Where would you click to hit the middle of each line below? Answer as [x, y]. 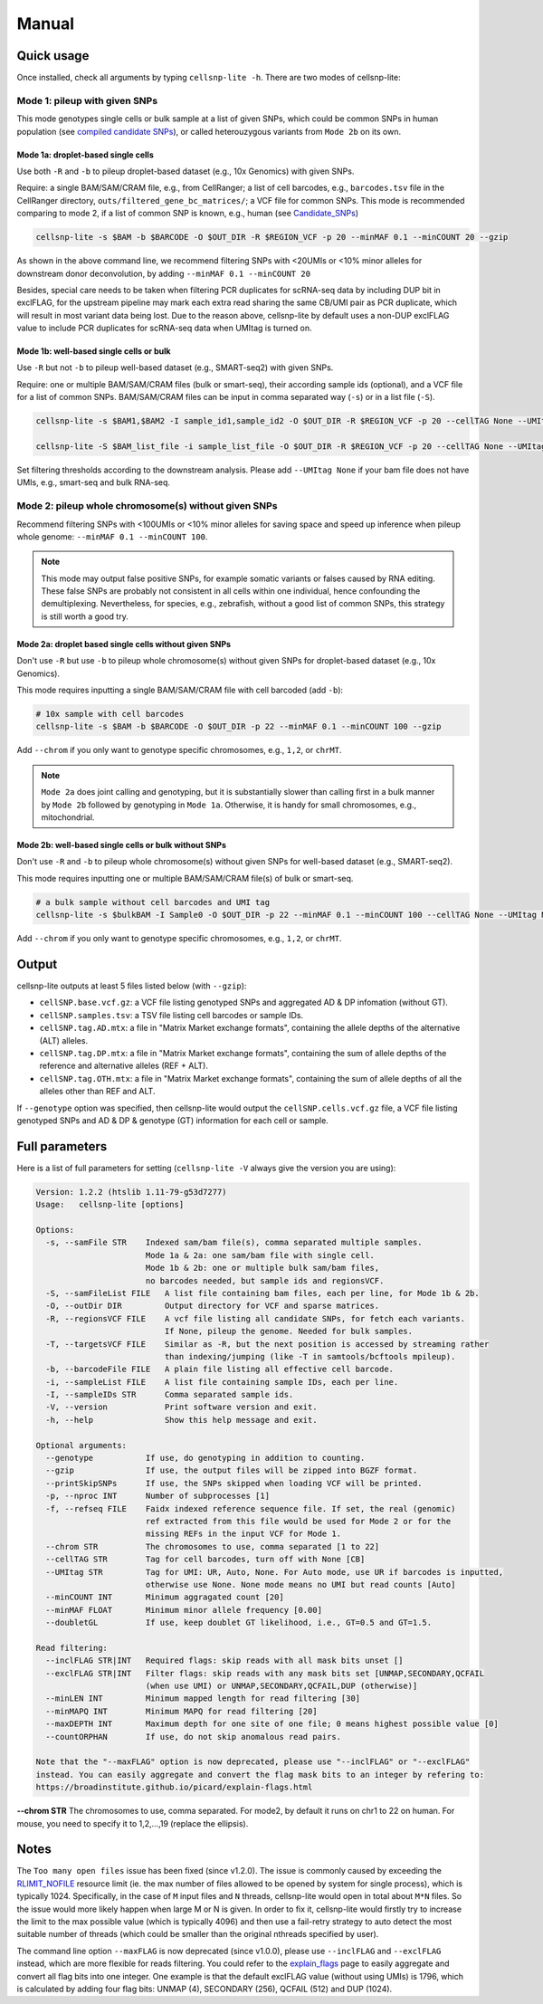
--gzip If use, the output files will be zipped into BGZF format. [232, 1470]
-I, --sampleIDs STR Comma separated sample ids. [170, 1395]
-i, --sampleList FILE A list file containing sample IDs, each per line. [222, 1382]
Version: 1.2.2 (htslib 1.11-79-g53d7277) [131, 1192]
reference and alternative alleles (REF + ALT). [124, 1066]
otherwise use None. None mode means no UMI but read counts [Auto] [300, 1584]
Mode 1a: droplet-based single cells [85, 155]
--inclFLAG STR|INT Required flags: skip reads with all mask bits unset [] [224, 1660]
